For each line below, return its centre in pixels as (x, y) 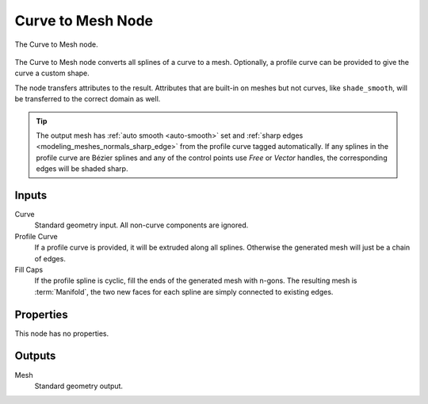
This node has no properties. (62, 333)
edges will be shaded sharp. (82, 169)
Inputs (31, 195)
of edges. (50, 258)
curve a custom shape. (52, 73)
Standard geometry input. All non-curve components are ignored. (141, 225)
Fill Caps (29, 269)
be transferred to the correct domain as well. (88, 99)
